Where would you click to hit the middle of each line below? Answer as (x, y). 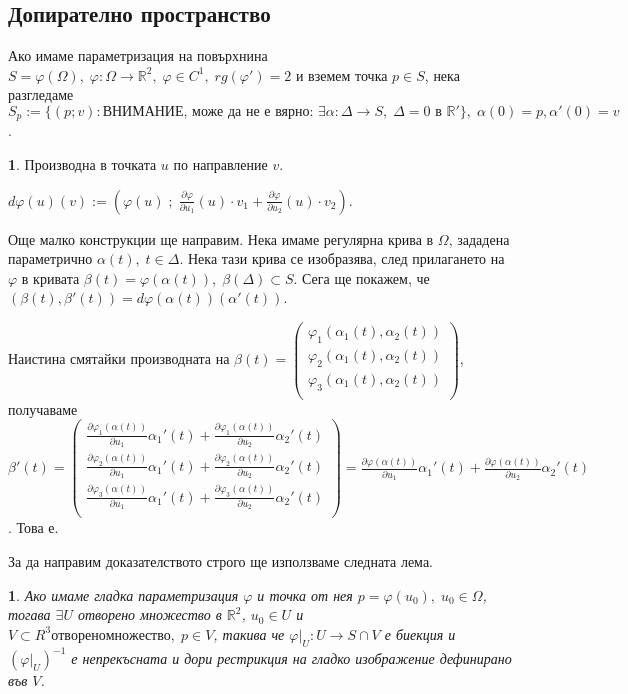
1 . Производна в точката (82, 164)
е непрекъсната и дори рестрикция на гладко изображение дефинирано (291, 658)
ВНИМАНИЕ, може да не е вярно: (208, 111)
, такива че (249, 633)
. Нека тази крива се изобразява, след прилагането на (342, 258)
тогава (29, 614)
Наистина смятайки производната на (119, 358)
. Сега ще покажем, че (361, 277)
